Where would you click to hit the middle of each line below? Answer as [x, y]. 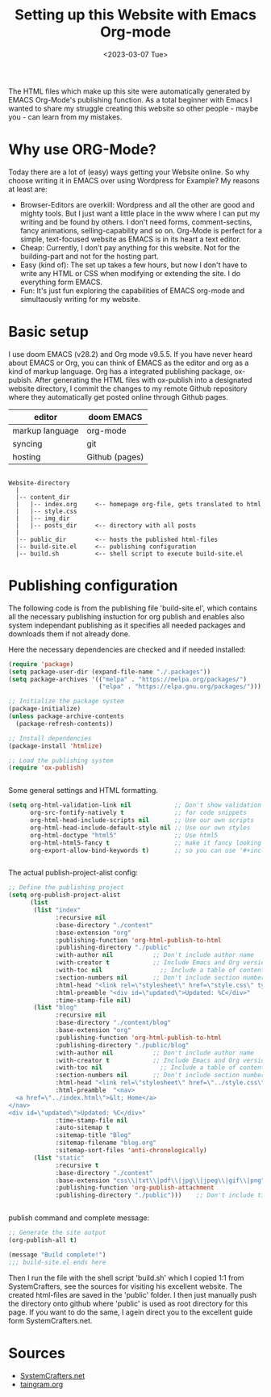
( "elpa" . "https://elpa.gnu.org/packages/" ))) [180, 687]
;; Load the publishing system [61, 761]
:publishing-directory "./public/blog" [122, 1045]
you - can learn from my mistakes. [65, 117]
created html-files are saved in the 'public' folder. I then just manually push [132, 1294]
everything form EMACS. [61, 282]
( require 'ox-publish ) [46, 768]
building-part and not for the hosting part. [89, 256]
